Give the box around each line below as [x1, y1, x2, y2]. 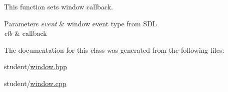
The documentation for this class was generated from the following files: [4, 44, 224, 55]
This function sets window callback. [4, 1, 113, 11]
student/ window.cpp [4, 78, 66, 88]
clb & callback [4, 28, 47, 38]
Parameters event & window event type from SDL [4, 18, 157, 28]
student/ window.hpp [4, 61, 67, 72]
